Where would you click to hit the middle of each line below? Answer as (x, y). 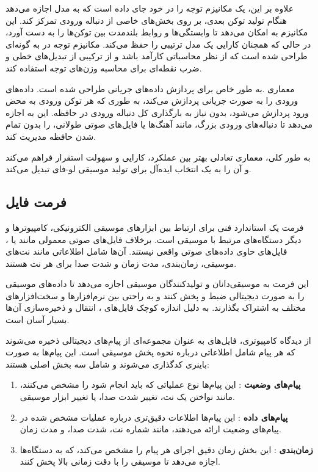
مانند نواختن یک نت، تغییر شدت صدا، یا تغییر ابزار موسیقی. (128, 397)
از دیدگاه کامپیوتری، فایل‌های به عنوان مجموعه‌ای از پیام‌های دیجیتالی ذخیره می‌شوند (158, 340)
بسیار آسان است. (38, 320)
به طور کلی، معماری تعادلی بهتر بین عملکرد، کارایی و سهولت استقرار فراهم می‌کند (158, 157)
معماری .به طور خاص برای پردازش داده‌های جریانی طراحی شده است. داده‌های (150, 88)
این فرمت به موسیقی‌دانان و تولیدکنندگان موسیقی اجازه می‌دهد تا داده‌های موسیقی (157, 284)
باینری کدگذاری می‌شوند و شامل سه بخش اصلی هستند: (107, 364)
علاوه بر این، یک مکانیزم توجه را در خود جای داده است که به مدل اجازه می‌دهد (150, 8)
